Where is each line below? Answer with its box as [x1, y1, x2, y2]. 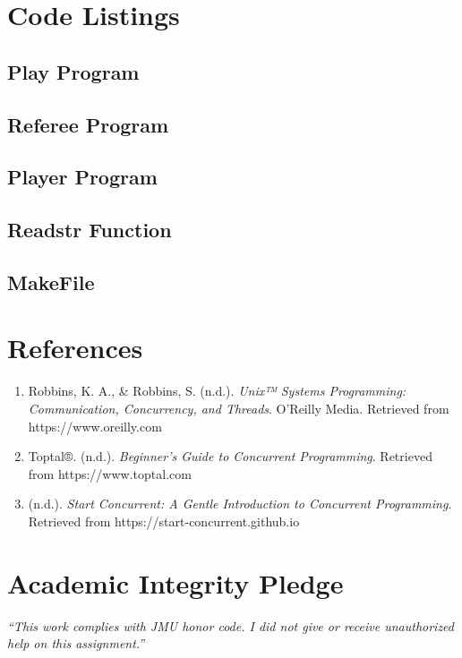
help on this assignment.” [7, 634, 145, 653]
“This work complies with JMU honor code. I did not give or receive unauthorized [7, 616, 455, 635]
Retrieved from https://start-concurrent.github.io [28, 511, 300, 530]
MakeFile [7, 268, 95, 295]
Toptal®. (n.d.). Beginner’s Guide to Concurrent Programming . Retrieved [28, 447, 432, 466]
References [7, 329, 143, 366]
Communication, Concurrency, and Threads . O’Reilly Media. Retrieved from [28, 399, 449, 417]
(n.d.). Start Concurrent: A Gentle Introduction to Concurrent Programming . [28, 494, 452, 513]
